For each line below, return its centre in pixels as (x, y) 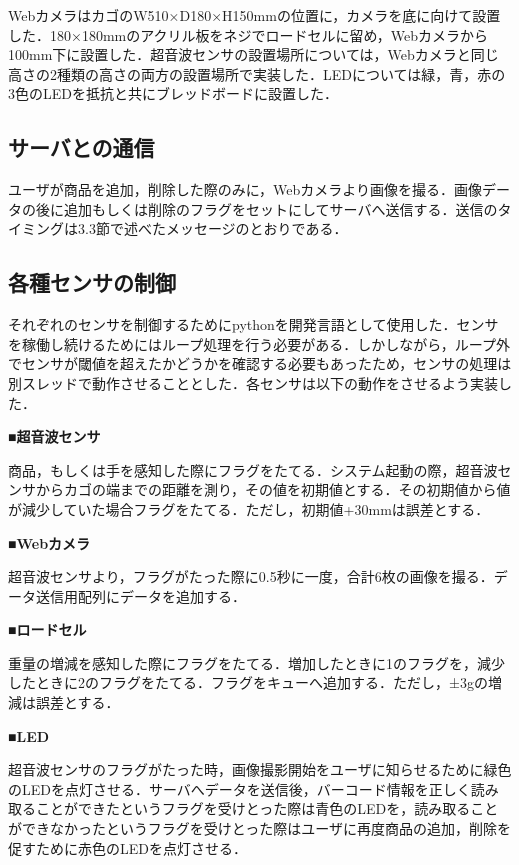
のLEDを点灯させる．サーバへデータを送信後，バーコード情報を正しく (239, 788)
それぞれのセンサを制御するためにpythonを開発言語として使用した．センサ (253, 324)
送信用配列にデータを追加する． (140, 595)
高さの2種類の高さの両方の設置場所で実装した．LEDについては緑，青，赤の (257, 73)
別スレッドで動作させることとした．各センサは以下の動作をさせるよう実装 (253, 382)
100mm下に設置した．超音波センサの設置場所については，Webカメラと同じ (253, 54)
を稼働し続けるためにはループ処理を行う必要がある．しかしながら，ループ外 (259, 343)
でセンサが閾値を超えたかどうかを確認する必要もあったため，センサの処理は (260, 363)
